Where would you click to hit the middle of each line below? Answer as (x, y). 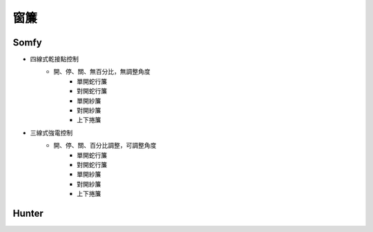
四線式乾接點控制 (54, 59)
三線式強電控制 (51, 133)
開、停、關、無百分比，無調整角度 (102, 72)
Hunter (28, 213)
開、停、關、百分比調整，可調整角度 (105, 146)
